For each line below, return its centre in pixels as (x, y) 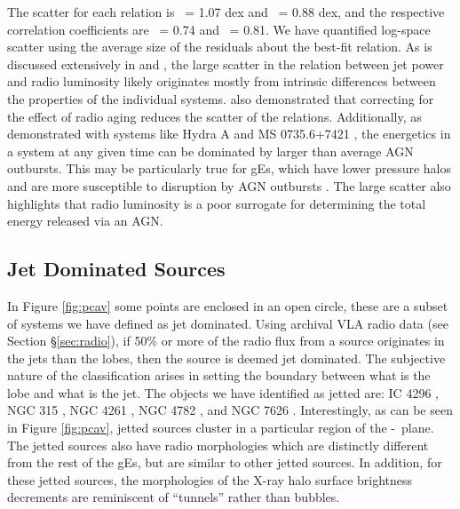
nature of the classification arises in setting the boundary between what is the (219, 375)
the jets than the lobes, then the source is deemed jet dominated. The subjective (226, 358)
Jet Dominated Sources (116, 269)
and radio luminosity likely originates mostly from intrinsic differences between (222, 81)
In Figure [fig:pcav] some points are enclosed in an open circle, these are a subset (228, 305)
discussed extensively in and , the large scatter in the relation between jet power (226, 64)
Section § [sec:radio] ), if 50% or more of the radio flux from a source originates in (226, 341)
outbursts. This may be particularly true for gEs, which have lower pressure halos (229, 168)
